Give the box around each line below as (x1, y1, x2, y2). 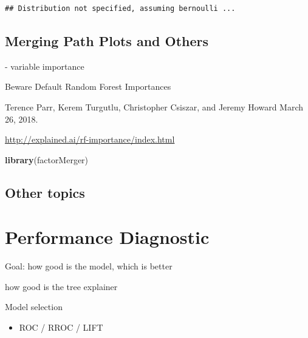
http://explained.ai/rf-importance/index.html (5, 133, 175, 146)
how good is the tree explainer (5, 280, 118, 292)
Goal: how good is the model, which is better (5, 260, 173, 272)
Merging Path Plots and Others (5, 31, 209, 50)
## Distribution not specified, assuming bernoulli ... (5, 4, 236, 13)
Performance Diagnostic (5, 225, 210, 249)
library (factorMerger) (5, 153, 89, 166)
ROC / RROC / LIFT (19, 321, 103, 334)
